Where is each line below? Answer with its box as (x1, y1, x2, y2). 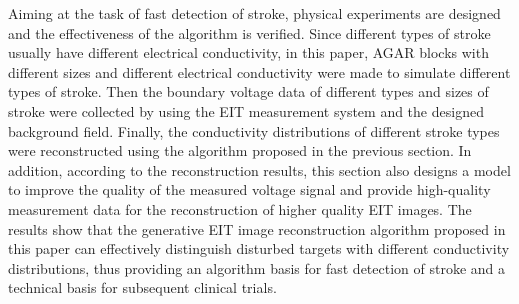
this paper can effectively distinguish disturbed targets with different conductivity (8, 238, 510, 259)
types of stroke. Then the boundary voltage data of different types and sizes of (8, 81, 489, 102)
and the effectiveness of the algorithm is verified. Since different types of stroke (8, 22, 491, 43)
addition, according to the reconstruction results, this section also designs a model (8, 159, 511, 180)
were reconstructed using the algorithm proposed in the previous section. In (8, 140, 472, 161)
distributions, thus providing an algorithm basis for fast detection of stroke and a (8, 257, 506, 278)
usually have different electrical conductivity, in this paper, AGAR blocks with (8, 42, 489, 63)
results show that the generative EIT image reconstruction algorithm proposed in (8, 218, 506, 239)
